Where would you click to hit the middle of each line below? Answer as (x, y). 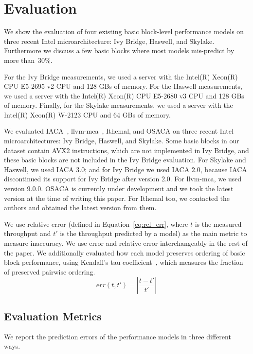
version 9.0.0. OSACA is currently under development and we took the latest (119, 188)
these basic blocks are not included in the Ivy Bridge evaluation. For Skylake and (125, 160)
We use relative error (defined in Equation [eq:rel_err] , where (96, 224)
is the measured (218, 224)
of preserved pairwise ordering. (50, 271)
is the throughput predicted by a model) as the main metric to (154, 233)
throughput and (27, 233)
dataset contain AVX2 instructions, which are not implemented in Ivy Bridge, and (126, 150)
